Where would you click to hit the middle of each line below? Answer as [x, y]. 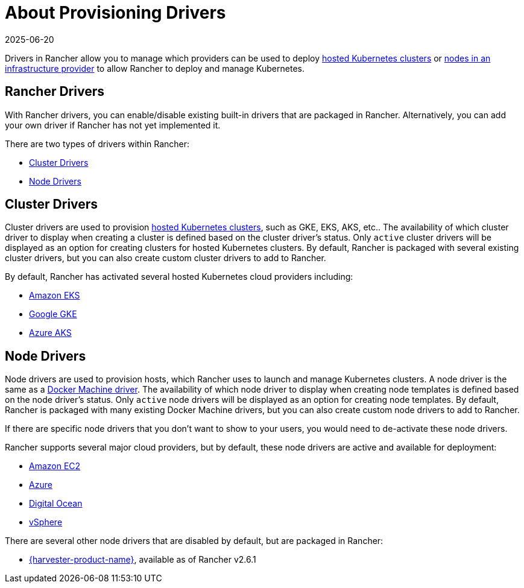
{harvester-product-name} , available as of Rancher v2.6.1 [143, 560]
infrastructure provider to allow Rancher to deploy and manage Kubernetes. [155, 68]
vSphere [46, 522]
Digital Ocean [56, 504]
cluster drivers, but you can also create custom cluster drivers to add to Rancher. [166, 258]
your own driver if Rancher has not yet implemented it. [113, 125]
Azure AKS [50, 333]
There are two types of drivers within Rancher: [97, 144]
